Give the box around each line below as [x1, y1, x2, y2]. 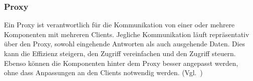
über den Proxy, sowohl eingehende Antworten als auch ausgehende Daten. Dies [4, 39, 245, 49]
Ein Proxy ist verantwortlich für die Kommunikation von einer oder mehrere [4, 20, 235, 30]
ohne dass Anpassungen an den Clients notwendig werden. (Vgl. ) [4, 67, 203, 78]
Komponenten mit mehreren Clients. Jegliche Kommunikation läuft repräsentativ [4, 29, 250, 39]
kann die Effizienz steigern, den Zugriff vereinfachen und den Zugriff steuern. [4, 48, 236, 58]
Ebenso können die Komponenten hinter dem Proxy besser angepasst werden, [4, 58, 238, 68]
